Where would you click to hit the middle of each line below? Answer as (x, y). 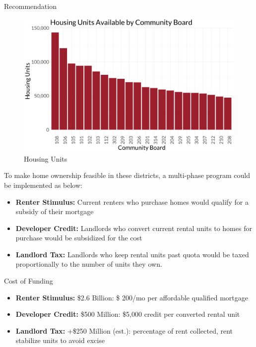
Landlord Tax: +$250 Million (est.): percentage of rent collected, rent (124, 330)
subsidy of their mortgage (55, 211)
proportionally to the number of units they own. (89, 264)
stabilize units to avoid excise (60, 340)
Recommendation (30, 6)
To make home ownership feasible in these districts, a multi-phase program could (127, 175)
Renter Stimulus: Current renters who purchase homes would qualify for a (132, 202)
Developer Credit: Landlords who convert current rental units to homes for (134, 228)
